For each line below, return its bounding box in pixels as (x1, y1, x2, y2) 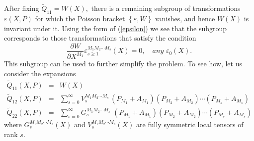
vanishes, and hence (155, 13, 215, 24)
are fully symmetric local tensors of (136, 119, 244, 129)
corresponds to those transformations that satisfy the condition (4, 33, 196, 43)
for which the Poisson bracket (35, 13, 125, 24)
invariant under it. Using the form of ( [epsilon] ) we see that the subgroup (4, 23, 227, 33)
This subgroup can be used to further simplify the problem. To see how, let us (4, 58, 242, 69)
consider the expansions (4, 68, 76, 78)
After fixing (4, 3, 39, 13)
